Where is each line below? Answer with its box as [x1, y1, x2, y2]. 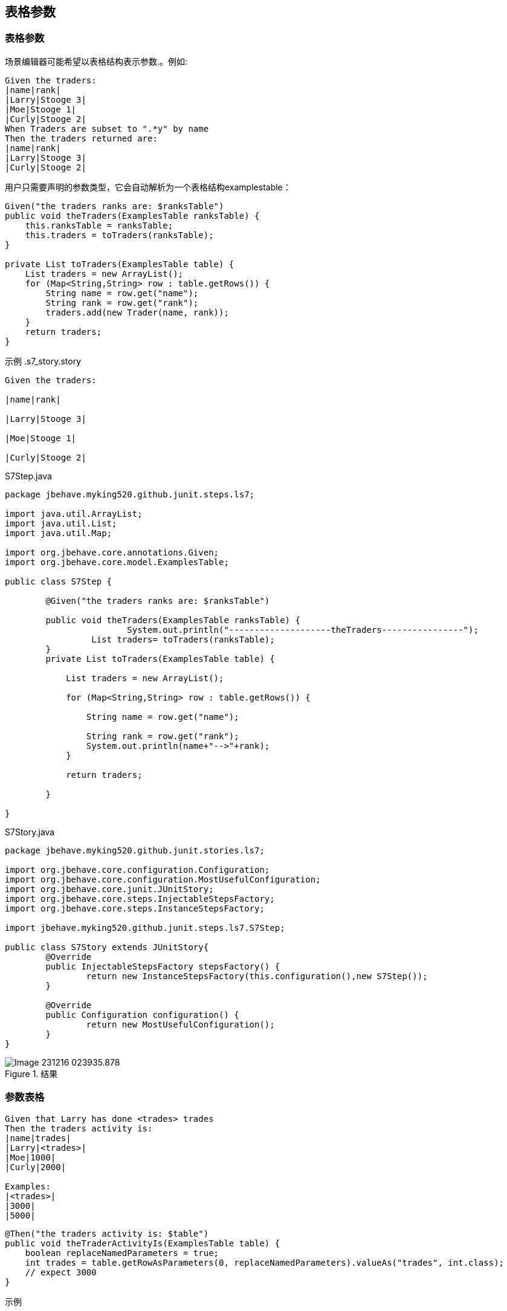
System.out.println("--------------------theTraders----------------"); [127, 624, 479, 635]
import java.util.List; [5, 518, 117, 528]
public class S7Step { [5, 576, 112, 586]
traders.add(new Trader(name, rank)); [45, 307, 229, 317]
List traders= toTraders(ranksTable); [91, 634, 275, 644]
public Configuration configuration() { [45, 1009, 239, 1020]
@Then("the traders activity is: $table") [5, 1228, 209, 1238]
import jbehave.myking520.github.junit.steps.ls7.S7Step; [5, 922, 285, 933]
